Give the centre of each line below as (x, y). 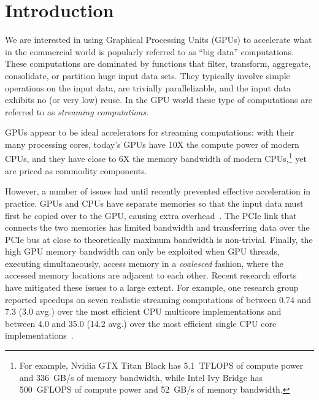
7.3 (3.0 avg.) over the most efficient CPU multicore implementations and (143, 311)
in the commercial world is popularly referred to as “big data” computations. (150, 51)
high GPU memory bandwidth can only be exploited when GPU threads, (143, 251)
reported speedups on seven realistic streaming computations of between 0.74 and (158, 299)
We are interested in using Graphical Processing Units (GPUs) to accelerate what (159, 40)
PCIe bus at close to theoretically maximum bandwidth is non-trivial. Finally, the (159, 239)
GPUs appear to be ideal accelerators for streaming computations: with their (150, 132)
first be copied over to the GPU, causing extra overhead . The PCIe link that (151, 215)
